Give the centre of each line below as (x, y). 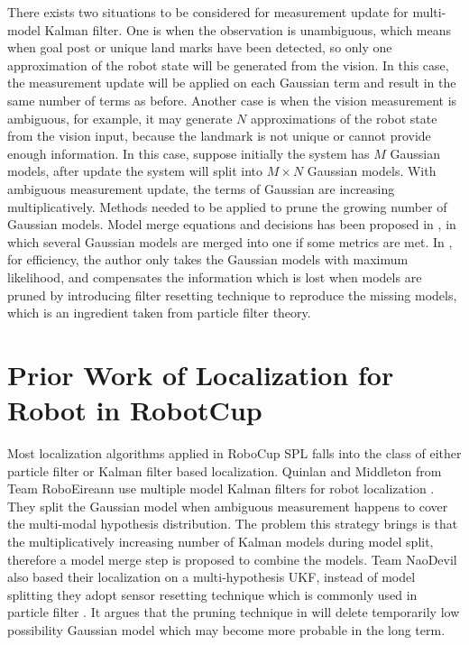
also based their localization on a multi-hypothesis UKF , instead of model (212, 577)
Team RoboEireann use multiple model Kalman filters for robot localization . (221, 488)
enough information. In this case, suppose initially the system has (189, 153)
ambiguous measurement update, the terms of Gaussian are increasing (201, 188)
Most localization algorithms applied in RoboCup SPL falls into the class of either (234, 453)
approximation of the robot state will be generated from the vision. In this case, (228, 64)
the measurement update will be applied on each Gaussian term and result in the (232, 83)
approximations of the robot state (344, 118)
